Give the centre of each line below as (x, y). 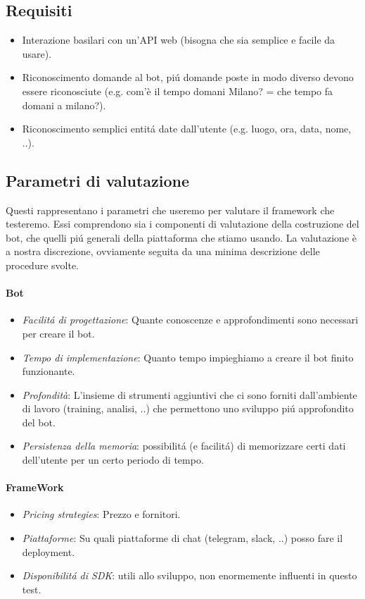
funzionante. (49, 371)
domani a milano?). (64, 105)
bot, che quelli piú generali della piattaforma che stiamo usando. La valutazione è (181, 237)
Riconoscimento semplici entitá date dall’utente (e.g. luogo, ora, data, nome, (187, 129)
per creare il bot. (58, 333)
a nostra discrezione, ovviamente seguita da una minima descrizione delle (163, 251)
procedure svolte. (42, 265)
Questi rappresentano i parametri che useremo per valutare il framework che (170, 210)
